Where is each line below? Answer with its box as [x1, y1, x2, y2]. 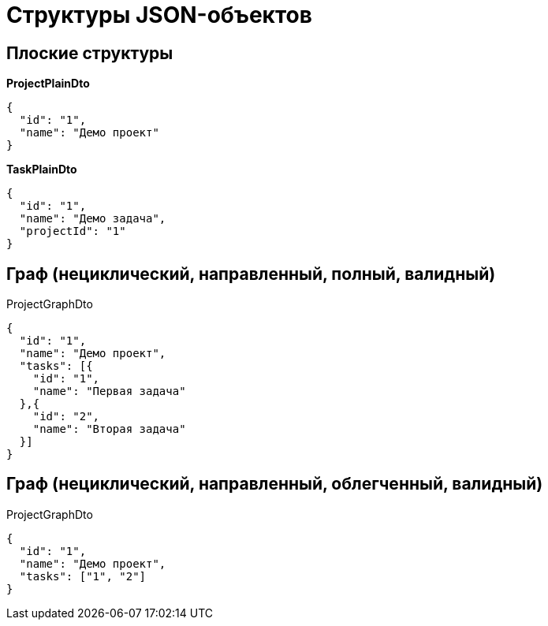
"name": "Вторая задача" [32, 423, 186, 436]
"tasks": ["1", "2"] [19, 569, 147, 583]
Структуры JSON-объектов [6, 2, 312, 28]
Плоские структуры [6, 43, 173, 63]
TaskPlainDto [6, 162, 77, 177]
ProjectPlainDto [6, 76, 90, 91]
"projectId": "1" [19, 225, 126, 238]
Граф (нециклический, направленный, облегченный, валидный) [6, 474, 543, 494]
